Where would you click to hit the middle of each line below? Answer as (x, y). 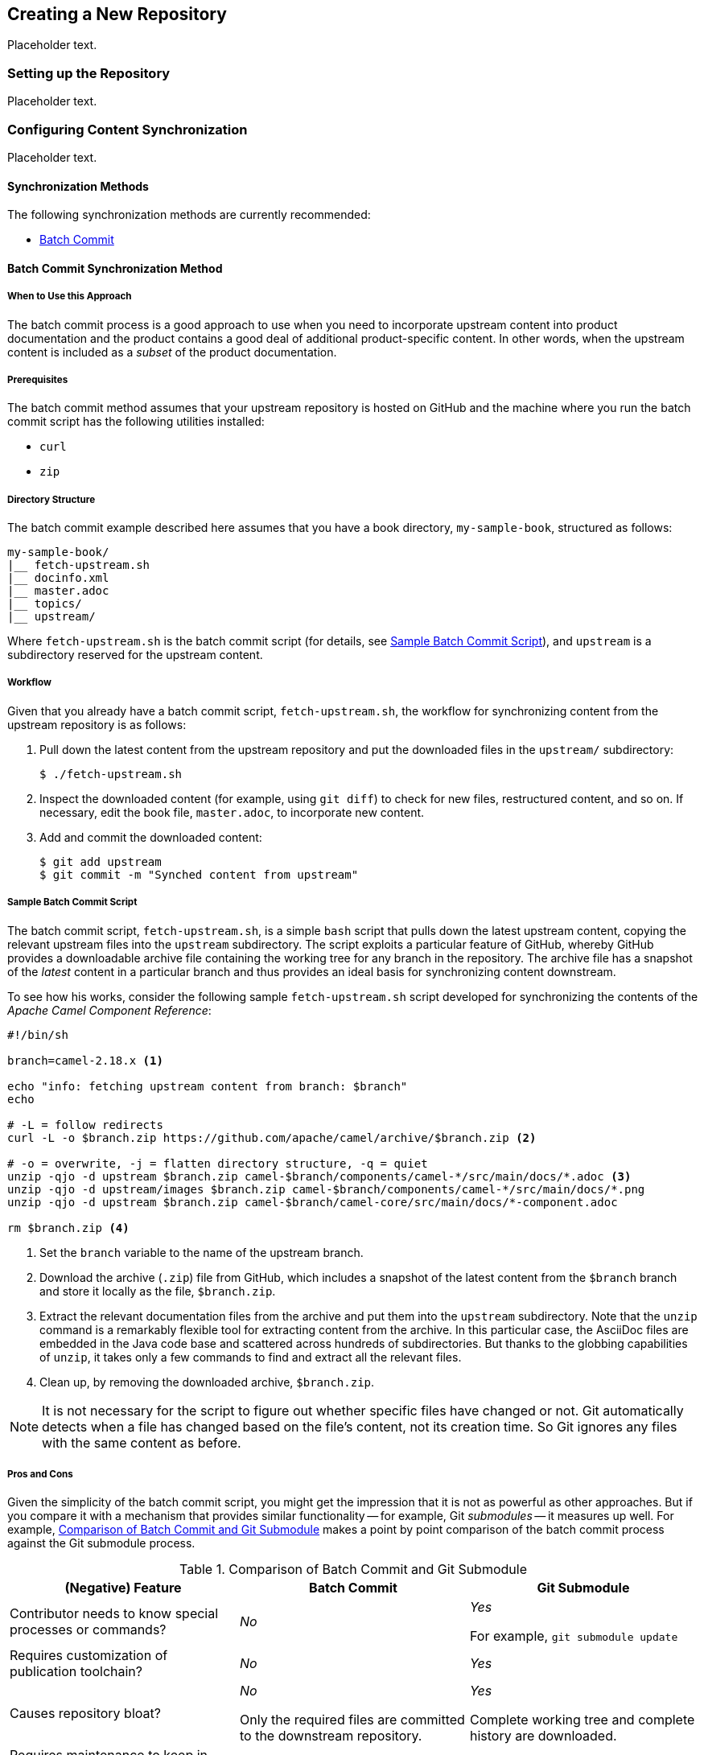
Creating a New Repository (117, 14)
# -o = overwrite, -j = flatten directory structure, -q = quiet (218, 1163)
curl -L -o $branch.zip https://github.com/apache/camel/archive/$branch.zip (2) (272, 1137)
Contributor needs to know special (114, 1614)
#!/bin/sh (38, 1034)
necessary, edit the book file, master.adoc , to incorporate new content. (232, 812)
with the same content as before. (142, 1442)
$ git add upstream (101, 861)
